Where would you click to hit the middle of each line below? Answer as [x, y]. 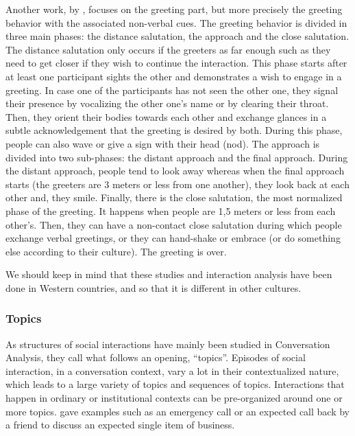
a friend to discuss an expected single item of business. [120, 425]
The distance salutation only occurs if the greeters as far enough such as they [168, 49]
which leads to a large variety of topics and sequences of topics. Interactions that [175, 384]
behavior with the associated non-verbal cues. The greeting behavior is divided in [176, 22]
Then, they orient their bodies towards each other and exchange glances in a [166, 116]
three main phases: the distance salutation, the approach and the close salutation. [177, 36]
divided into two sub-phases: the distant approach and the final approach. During [177, 157]
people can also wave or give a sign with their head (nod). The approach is [163, 143]
